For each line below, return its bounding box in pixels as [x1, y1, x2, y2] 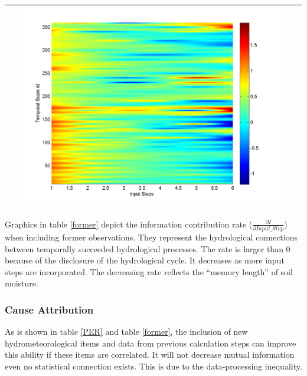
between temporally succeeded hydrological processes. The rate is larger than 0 [5, 242, 290, 255]
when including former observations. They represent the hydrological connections [5, 230, 298, 243]
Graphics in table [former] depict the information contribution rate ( [5, 217, 253, 230]
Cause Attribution [5, 302, 94, 316]
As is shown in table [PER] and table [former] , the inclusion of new [5, 325, 248, 338]
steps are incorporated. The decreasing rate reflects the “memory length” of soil [5, 265, 293, 278]
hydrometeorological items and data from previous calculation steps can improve [5, 337, 296, 349]
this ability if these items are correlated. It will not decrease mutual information [5, 348, 295, 361]
